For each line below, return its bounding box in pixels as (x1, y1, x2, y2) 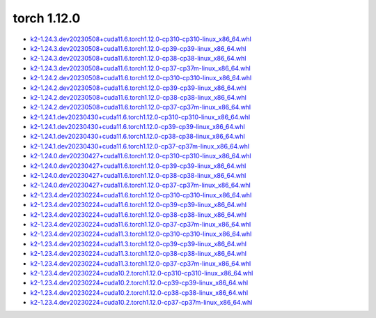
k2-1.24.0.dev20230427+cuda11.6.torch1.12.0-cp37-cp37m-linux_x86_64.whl (30, 181, 251, 190)
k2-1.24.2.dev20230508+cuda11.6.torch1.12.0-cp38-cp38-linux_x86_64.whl (30, 93, 246, 101)
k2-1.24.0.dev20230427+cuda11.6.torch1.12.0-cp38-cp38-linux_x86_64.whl (30, 172, 246, 180)
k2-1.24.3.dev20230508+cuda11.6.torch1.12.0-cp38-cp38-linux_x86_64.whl (30, 54, 246, 63)
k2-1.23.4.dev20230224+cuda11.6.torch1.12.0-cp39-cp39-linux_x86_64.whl (30, 201, 247, 209)
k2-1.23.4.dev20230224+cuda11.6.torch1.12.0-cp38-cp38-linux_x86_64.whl (30, 210, 247, 219)
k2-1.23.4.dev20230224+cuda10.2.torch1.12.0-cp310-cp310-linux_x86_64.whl (30, 268, 253, 277)
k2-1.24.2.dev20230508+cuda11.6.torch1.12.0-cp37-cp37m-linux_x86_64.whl (30, 103, 251, 112)
